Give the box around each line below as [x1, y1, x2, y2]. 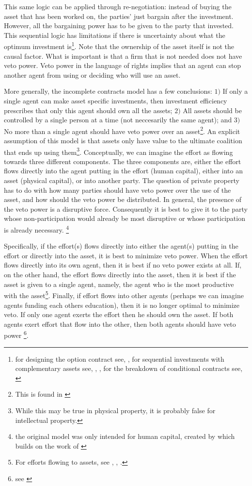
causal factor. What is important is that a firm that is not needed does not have [4, 50, 242, 61]
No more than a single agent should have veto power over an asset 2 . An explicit [4, 124, 240, 136]
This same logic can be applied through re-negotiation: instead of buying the [4, 1, 232, 11]
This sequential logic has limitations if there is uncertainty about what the [4, 30, 225, 40]
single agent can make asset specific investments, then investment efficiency [4, 96, 227, 105]
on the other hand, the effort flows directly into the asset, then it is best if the [4, 269, 236, 280]
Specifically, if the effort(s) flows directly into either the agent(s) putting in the [4, 241, 238, 251]
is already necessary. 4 [4, 223, 69, 235]
